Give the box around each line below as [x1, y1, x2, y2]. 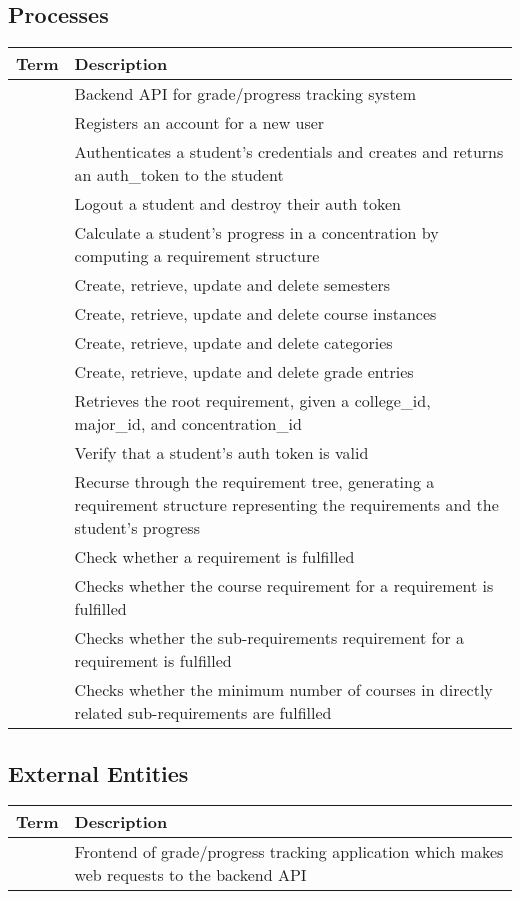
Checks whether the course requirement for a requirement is [74, 574, 494, 598]
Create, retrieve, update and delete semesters [74, 273, 391, 297]
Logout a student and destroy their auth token [74, 192, 401, 216]
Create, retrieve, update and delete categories [74, 331, 393, 355]
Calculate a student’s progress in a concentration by [74, 221, 439, 245]
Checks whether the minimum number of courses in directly [74, 678, 493, 702]
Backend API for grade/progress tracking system [74, 82, 417, 106]
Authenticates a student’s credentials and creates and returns [74, 140, 504, 164]
